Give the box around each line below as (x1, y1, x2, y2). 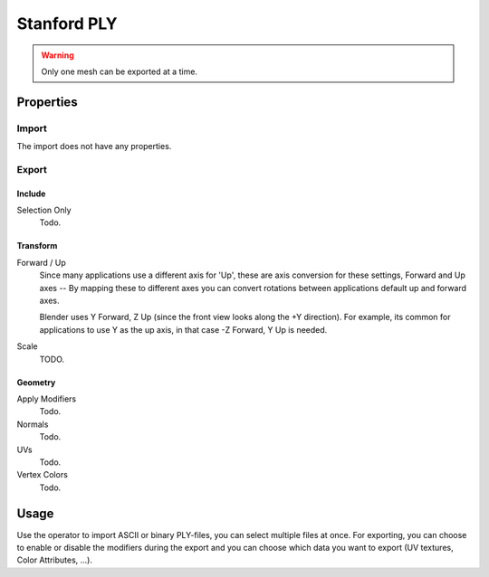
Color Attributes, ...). (16, 554, 93, 565)
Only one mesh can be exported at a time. (41, 66, 198, 77)
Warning (41, 50, 74, 61)
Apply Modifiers (16, 393, 77, 404)
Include (16, 188, 46, 199)
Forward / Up (16, 257, 67, 268)
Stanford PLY (16, 14, 118, 33)
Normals (16, 419, 49, 430)
